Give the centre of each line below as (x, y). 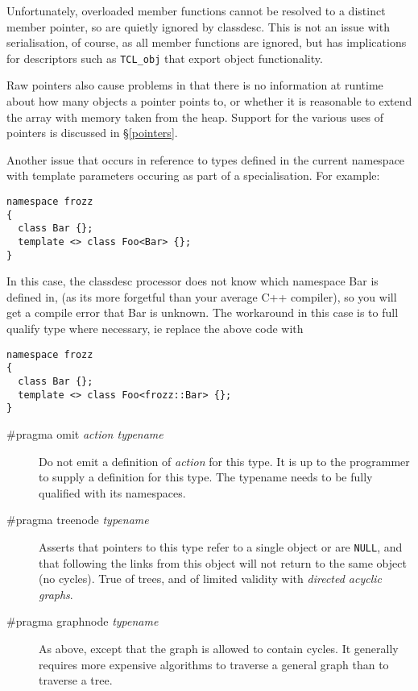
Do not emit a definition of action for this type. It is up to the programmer (224, 461)
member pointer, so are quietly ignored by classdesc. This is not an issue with (198, 26)
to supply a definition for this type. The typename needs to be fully (206, 477)
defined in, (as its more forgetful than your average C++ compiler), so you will (202, 296)
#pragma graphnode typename (83, 621)
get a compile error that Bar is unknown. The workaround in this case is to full (203, 312)
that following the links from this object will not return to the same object (223, 562)
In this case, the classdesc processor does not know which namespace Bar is (192, 281)
